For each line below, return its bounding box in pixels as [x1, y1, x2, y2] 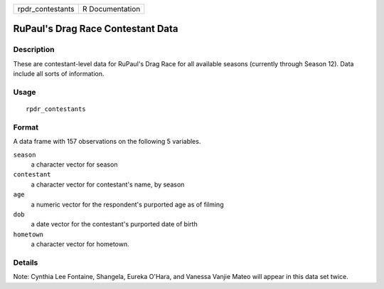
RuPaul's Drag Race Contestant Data [13, 23, 178, 35]
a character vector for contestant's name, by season [31, 180, 185, 189]
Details [13, 257, 38, 267]
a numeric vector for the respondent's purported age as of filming [31, 200, 224, 209]
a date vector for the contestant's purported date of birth [31, 220, 198, 228]
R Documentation [82, 4, 141, 14]
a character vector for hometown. [31, 240, 129, 248]
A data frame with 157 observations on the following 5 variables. [13, 137, 201, 146]
